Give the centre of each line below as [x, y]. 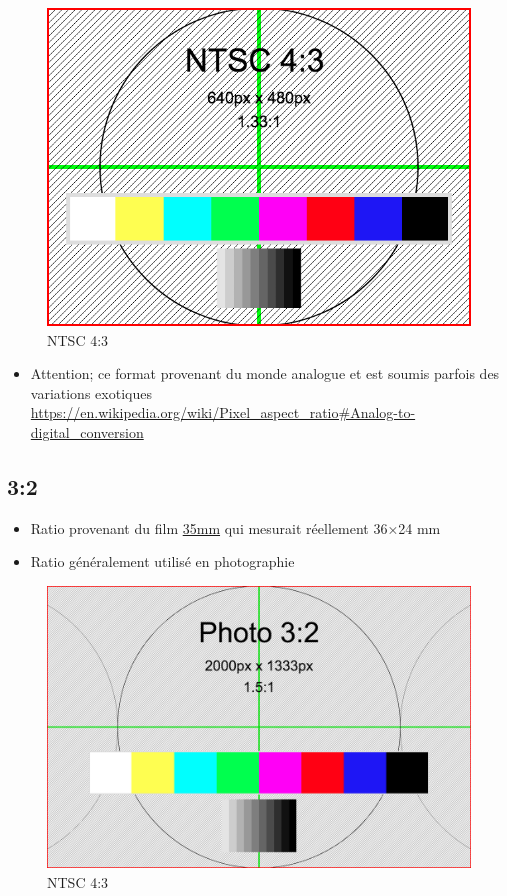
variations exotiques [91, 392]
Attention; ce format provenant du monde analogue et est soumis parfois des [265, 373]
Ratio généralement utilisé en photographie [162, 561]
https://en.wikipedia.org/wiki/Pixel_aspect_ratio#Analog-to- [223, 412]
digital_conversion [87, 431]
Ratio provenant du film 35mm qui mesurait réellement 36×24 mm [235, 527]
